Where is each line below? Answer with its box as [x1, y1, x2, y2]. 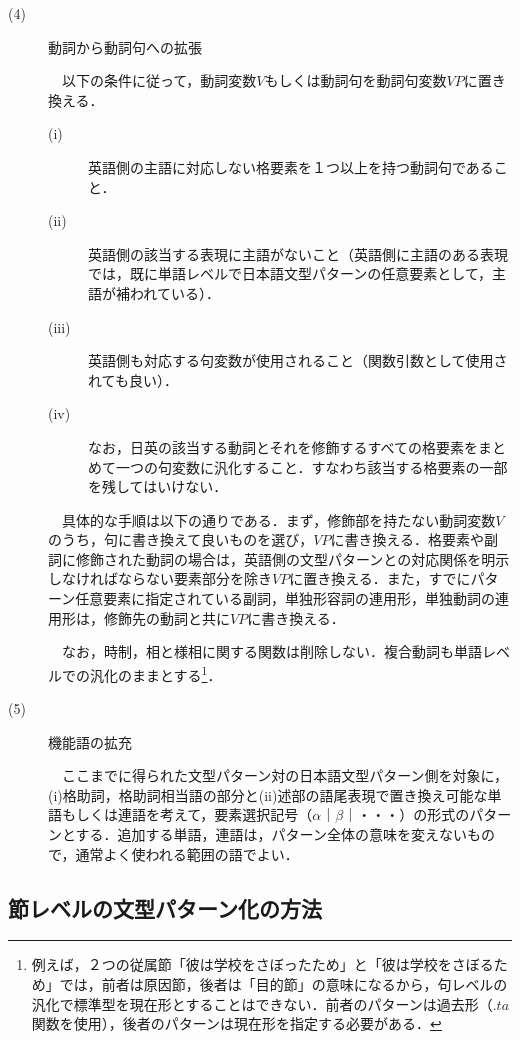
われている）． [129, 282, 220, 303]
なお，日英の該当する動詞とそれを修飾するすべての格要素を [88, 436, 479, 457]
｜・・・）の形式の [343, 804, 470, 825]
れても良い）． [88, 369, 178, 390]
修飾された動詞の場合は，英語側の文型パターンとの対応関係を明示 [75, 548, 510, 569]
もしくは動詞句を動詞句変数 [264, 70, 447, 91]
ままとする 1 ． [131, 661, 222, 685]
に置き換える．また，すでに [289, 568, 471, 589]
